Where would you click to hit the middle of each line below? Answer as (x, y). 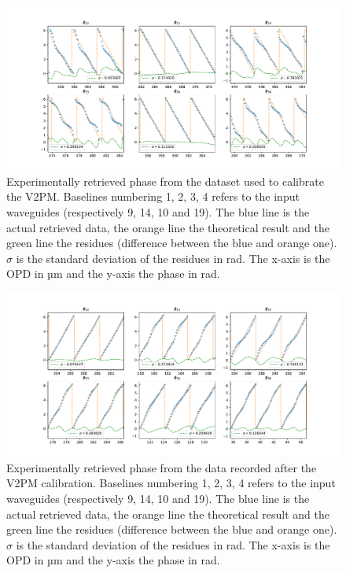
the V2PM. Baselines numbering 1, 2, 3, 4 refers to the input (153, 196)
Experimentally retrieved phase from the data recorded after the (162, 467)
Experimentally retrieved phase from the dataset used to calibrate (165, 181)
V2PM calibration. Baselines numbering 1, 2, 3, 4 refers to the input (171, 483)
